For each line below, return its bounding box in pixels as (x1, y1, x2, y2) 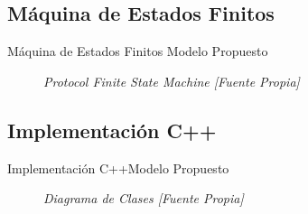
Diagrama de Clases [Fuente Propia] (43, 189, 244, 208)
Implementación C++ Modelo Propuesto (7, 158, 229, 177)
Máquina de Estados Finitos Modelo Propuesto (7, 42, 268, 60)
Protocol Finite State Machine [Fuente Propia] (43, 71, 300, 90)
